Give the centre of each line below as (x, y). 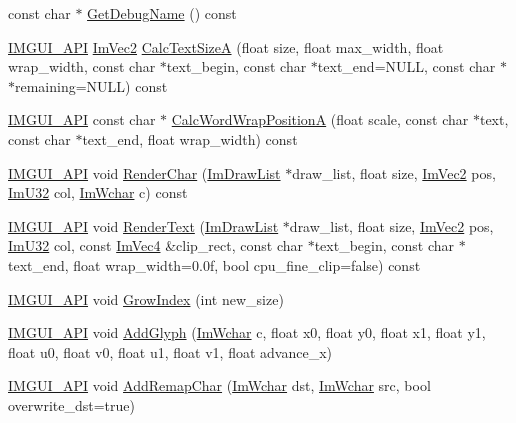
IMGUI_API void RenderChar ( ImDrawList (144, 172)
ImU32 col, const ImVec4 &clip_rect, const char (155, 245)
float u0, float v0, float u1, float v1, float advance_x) (170, 351)
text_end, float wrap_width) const (190, 138)
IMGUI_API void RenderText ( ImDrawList (143, 225)
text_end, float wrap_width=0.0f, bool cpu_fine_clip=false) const (214, 264)
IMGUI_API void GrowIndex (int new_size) (146, 298)
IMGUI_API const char (82, 119)
